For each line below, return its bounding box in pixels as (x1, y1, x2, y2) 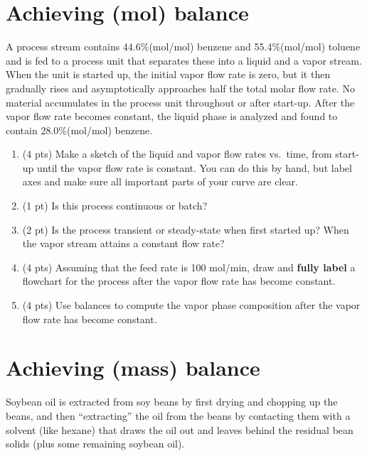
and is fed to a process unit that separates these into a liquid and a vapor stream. (6, 53, 362, 67)
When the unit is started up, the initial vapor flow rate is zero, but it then (6, 67, 331, 82)
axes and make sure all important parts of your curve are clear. (22, 174, 298, 189)
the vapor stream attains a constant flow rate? (22, 236, 225, 251)
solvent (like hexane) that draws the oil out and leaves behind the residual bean (6, 422, 353, 437)
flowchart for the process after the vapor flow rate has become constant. (22, 273, 336, 288)
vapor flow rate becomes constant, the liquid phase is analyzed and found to (6, 109, 338, 124)
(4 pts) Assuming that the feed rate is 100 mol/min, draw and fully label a (22, 259, 356, 274)
